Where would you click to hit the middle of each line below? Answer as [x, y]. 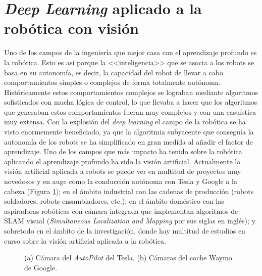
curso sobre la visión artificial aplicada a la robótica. [85, 240]
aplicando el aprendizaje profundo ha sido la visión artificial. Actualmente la [122, 161]
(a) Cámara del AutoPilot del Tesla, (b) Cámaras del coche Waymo [128, 258]
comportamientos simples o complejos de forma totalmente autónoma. [112, 82]
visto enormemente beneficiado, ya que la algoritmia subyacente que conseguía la [129, 132]
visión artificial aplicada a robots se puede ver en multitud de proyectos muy [123, 171]
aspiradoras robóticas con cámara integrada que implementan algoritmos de [121, 211]
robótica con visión [71, 28]
